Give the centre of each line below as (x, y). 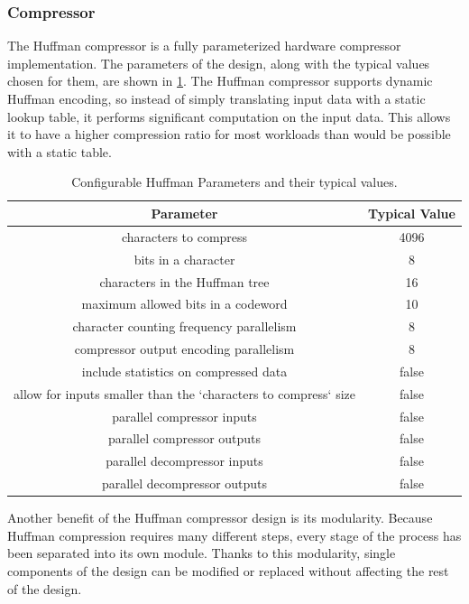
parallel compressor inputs (184, 416)
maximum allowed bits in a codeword (184, 304)
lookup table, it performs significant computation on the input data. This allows (229, 116)
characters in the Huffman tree (184, 281)
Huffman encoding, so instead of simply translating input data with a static (216, 98)
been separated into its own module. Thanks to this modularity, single (202, 553)
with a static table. (60, 151)
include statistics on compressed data (184, 371)
